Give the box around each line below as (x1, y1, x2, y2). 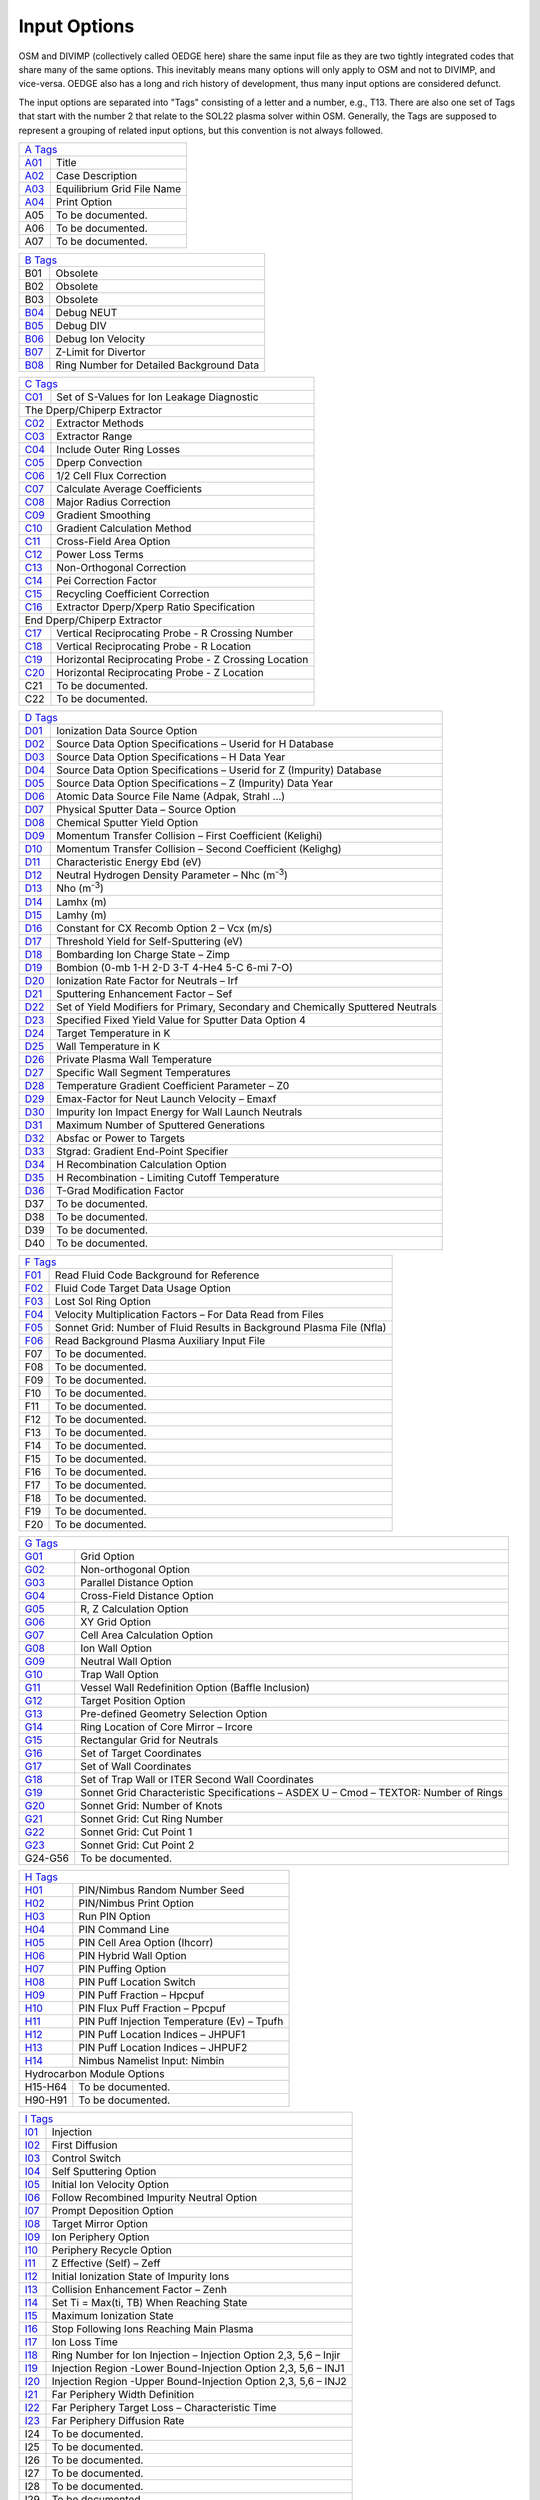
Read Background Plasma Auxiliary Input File (55, 1333, 266, 1347)
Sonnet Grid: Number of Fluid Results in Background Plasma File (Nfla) (55, 1320, 387, 1334)
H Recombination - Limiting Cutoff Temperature (56, 1170, 280, 1184)
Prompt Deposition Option (51, 2203, 174, 2217)
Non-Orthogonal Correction (56, 560, 187, 574)
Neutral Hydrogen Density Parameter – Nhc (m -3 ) (56, 866, 289, 882)
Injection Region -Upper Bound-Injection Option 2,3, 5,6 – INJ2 (51, 2374, 347, 2388)
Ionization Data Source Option (56, 723, 198, 737)
